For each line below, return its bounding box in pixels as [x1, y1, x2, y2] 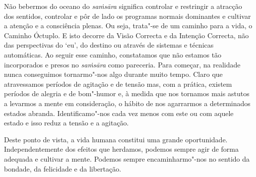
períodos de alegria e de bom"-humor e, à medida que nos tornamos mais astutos [4, 88, 250, 99]
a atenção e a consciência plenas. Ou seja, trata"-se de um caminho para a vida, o [4, 20, 253, 31]
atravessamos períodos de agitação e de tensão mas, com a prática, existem [4, 78, 232, 89]
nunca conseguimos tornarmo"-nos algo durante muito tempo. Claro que [4, 69, 223, 79]
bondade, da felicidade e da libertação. [4, 163, 122, 174]
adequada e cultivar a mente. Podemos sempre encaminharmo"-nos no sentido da [4, 153, 250, 164]
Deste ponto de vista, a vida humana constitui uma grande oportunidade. [4, 134, 228, 144]
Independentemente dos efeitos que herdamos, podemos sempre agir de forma [4, 144, 239, 154]
